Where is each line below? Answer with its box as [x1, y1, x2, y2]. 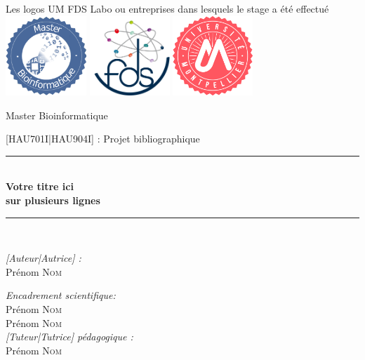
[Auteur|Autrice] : [6, 251, 81, 265]
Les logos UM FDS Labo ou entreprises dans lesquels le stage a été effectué [6, 1, 329, 15]
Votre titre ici [6, 179, 74, 194]
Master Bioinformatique [6, 107, 108, 122]
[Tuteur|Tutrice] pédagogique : [6, 329, 133, 344]
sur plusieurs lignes [6, 192, 100, 207]
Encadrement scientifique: [6, 288, 116, 302]
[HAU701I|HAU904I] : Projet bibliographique [6, 131, 200, 146]
